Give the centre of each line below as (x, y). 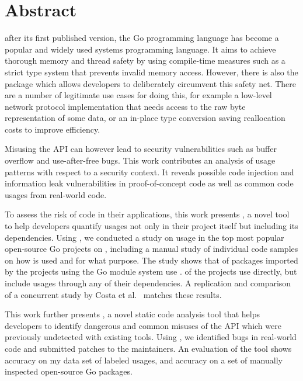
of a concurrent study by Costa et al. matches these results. (113, 294)
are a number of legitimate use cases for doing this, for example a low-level (138, 95)
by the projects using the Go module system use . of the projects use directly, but (151, 271)
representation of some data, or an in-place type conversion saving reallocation (145, 118)
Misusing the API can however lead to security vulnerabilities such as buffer (141, 149)
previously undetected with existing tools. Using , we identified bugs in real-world (151, 337)
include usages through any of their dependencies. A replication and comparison (148, 283)
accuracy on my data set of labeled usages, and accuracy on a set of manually (144, 360)
